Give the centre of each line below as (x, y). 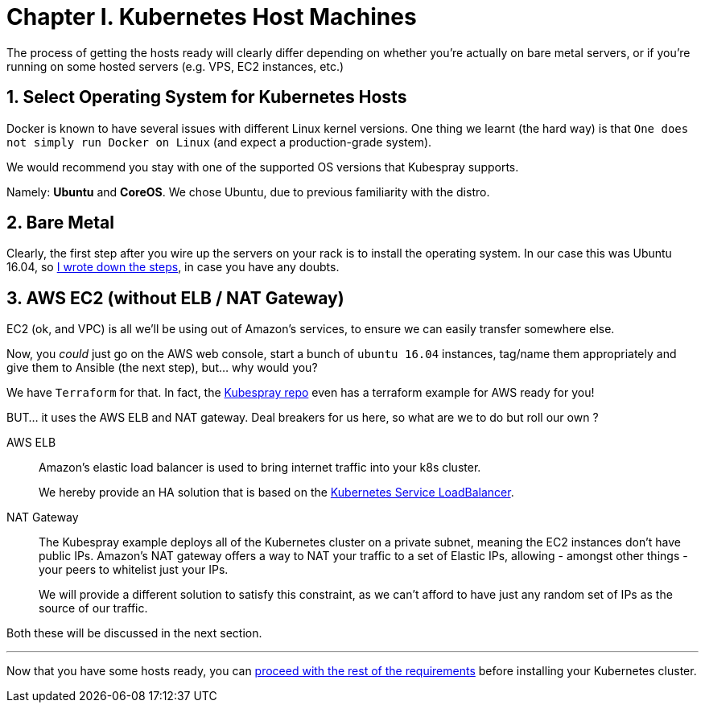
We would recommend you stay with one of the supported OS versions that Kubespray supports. (263, 167)
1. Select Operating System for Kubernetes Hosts (207, 97)
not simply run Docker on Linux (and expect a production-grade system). (219, 142)
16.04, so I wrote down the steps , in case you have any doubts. (173, 267)
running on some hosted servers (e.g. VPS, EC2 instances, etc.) (175, 66)
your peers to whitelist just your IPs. (134, 570)
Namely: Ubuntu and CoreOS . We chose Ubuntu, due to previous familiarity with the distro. (248, 192)
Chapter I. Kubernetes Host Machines (212, 17)
